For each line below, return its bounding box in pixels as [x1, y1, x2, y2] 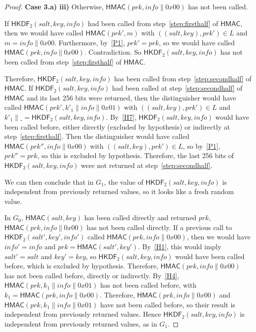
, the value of [104, 176, 143, 187]
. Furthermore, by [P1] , [54, 37, 125, 47]
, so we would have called [159, 37, 235, 47]
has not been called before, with [100, 280, 197, 290]
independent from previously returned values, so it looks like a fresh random [4, 186, 234, 197]
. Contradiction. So [84, 47, 142, 57]
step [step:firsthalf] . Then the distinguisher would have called [4, 131, 190, 141]
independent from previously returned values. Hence [4, 309, 161, 319]
